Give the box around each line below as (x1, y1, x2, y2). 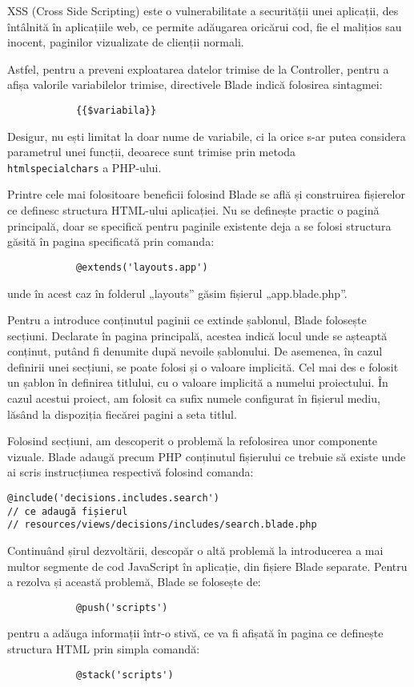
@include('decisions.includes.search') (7, 492, 219, 504)
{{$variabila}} (75, 104, 157, 116)
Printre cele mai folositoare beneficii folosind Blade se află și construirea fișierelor (7, 186, 405, 203)
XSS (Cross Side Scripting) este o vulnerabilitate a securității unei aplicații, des (7, 2, 399, 18)
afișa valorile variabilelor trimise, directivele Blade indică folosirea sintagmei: (7, 76, 383, 93)
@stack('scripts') (75, 669, 174, 681)
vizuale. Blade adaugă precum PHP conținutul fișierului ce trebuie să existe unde (7, 448, 406, 464)
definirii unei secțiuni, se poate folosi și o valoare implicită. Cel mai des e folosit (7, 358, 399, 375)
